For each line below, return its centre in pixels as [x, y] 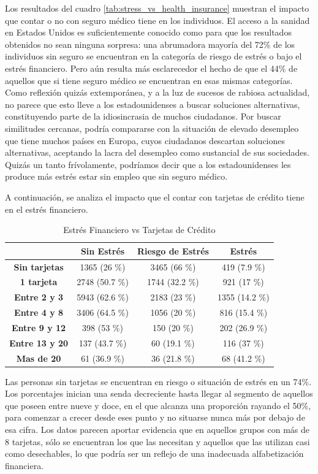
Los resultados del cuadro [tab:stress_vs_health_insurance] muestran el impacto [157, 8]
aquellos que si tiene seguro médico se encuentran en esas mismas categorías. [149, 80]
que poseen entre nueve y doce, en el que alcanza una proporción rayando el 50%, [158, 405]
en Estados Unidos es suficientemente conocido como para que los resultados [148, 32]
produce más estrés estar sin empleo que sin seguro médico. [116, 176]
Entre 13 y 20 [39, 342]
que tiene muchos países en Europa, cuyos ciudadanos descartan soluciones [145, 140]
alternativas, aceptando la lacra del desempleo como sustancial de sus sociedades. [157, 152]
